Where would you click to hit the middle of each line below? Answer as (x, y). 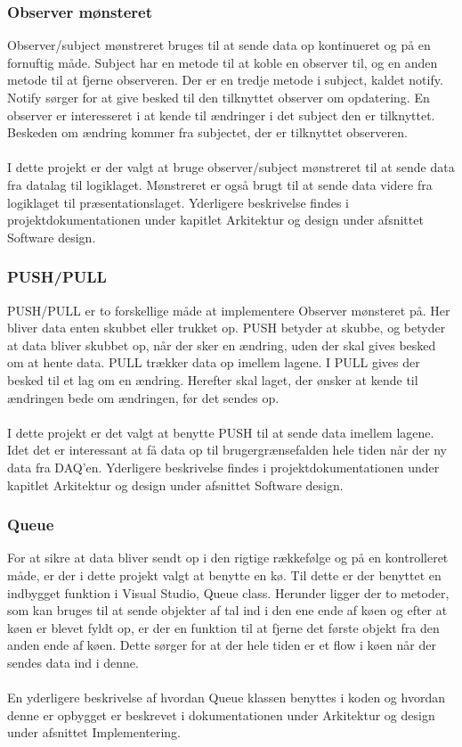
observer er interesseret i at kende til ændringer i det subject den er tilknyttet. (221, 115)
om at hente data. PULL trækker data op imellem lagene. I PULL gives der (214, 362)
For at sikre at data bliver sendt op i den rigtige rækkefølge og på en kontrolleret (228, 558)
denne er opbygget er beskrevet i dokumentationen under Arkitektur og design (221, 714)
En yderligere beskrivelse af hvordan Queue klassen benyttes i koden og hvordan (226, 698)
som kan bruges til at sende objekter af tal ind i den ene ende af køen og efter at (227, 610)
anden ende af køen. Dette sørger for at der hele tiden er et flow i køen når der (222, 645)
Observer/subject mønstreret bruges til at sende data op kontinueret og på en (219, 45)
